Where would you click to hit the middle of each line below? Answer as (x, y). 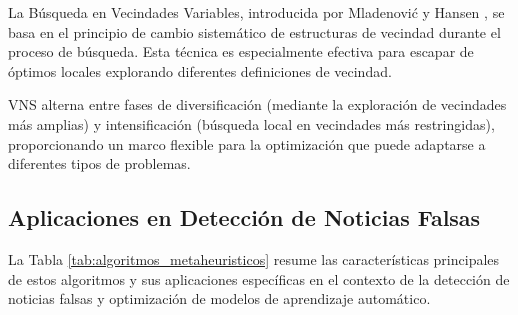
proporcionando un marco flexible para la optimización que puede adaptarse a (247, 143)
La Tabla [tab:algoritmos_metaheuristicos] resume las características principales (254, 258)
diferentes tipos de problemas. (99, 163)
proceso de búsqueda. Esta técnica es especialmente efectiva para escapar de (241, 51)
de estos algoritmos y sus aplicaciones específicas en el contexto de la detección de (259, 278)
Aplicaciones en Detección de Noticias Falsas (244, 217)
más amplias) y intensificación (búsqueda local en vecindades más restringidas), (251, 123)
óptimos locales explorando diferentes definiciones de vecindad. (200, 70)
